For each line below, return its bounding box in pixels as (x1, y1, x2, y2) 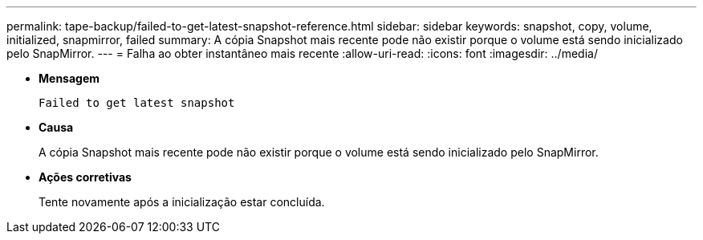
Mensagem (39, 71, 100, 85)
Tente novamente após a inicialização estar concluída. (39, 195, 325, 209)
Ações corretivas (39, 170, 132, 184)
